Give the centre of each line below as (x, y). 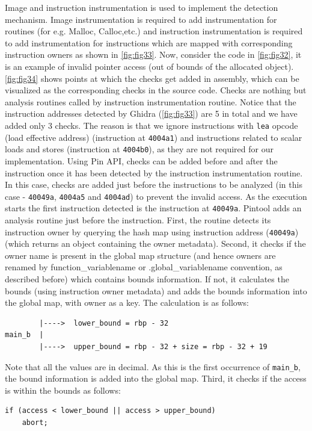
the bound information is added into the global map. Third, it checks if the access (156, 378)
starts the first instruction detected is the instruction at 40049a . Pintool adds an (153, 208)
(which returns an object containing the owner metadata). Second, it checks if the (155, 243)
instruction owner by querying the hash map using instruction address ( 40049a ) (152, 231)
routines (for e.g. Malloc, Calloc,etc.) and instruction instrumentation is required (154, 31)
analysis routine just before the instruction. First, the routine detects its (138, 220)
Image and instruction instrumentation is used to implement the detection (142, 7)
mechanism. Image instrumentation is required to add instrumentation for (141, 19)
